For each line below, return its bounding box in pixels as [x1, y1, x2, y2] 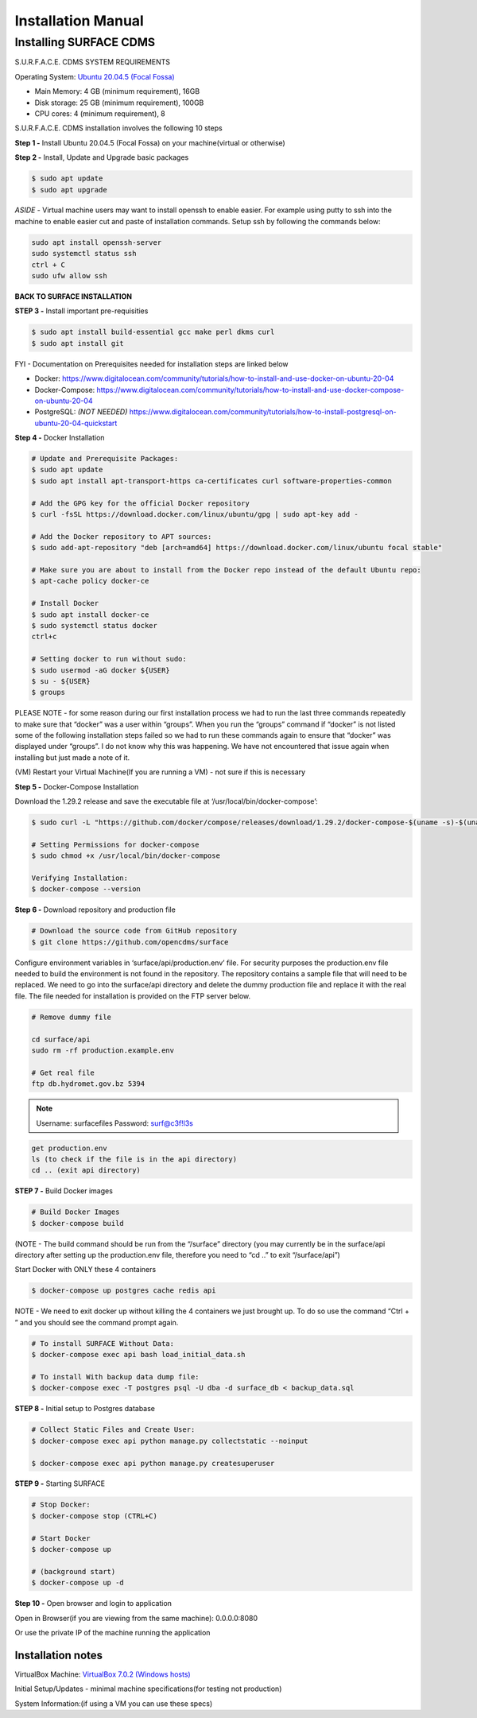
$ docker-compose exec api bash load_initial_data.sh [31, 1350, 246, 1359]
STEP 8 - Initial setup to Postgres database [14, 1404, 155, 1414]
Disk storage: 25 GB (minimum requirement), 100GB [34, 98, 204, 107]
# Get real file [31, 1068, 95, 1077]
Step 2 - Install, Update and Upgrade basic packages [14, 153, 189, 162]
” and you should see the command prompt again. [14, 1317, 179, 1327]
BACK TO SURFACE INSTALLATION [14, 292, 133, 301]
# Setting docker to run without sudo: [31, 654, 187, 664]
